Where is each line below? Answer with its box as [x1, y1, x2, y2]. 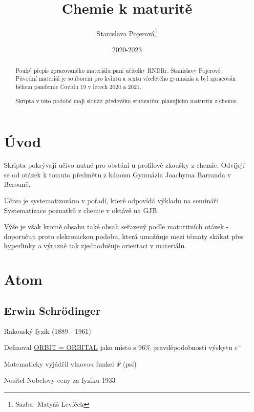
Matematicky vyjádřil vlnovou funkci [4, 358, 114, 369]
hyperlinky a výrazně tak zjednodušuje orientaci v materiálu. [4, 240, 187, 251]
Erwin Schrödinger [4, 303, 101, 318]
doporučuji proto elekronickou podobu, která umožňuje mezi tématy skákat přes [4, 231, 244, 241]
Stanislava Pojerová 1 [96, 27, 158, 38]
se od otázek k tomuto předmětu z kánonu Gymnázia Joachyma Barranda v [4, 169, 231, 179]
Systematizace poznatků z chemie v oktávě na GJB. [4, 205, 159, 215]
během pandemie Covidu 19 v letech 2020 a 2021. [15, 83, 142, 91]
